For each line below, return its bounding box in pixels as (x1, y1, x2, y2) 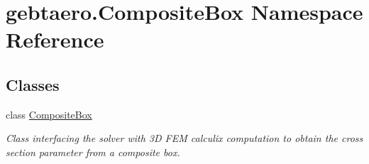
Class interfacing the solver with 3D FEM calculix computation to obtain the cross (6, 131, 363, 146)
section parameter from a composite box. (6, 144, 180, 159)
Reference (6, 25, 104, 54)
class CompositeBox (6, 106, 92, 121)
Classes (6, 73, 60, 95)
